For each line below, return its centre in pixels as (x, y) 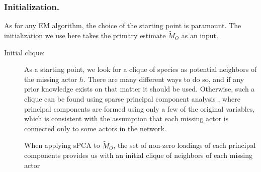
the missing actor (51, 79)
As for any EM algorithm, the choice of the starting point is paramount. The (123, 25)
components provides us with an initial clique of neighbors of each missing (138, 155)
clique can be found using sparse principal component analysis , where (132, 99)
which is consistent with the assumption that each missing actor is (126, 118)
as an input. (200, 35)
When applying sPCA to (62, 145)
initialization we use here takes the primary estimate (85, 35)
